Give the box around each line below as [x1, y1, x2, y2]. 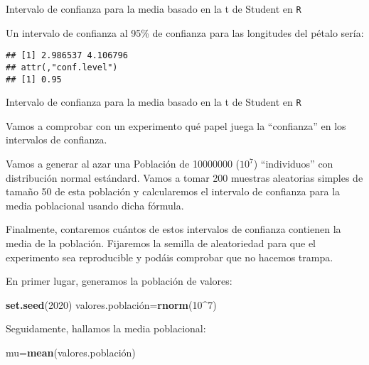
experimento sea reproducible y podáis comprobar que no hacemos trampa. [6, 249, 333, 264]
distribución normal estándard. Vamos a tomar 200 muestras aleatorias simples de [6, 170, 363, 185]
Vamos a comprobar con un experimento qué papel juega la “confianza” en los [6, 118, 346, 133]
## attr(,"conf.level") [6, 62, 118, 72]
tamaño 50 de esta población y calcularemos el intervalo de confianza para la [6, 184, 341, 199]
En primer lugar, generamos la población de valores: [6, 273, 232, 288]
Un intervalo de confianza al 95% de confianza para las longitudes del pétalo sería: [6, 25, 364, 40]
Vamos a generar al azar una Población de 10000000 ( [6, 156, 240, 171]
